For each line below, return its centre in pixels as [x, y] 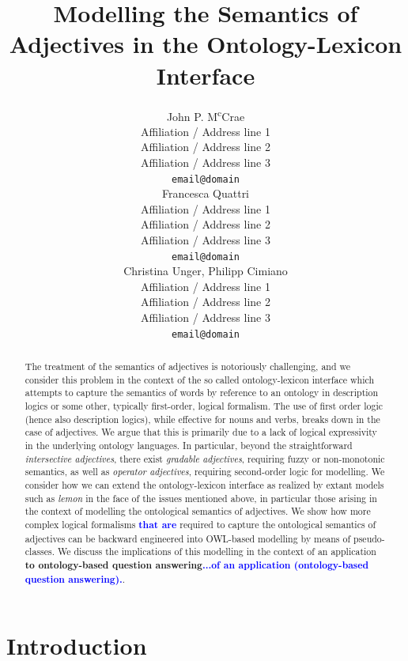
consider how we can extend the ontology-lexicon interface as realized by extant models [204, 484]
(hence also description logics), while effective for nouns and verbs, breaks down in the [202, 419]
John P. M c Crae [206, 115]
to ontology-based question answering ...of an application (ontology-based [197, 565]
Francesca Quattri [206, 193]
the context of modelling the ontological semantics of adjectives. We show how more [198, 511]
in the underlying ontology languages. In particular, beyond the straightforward [189, 445]
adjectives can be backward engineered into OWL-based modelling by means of [188, 538]
